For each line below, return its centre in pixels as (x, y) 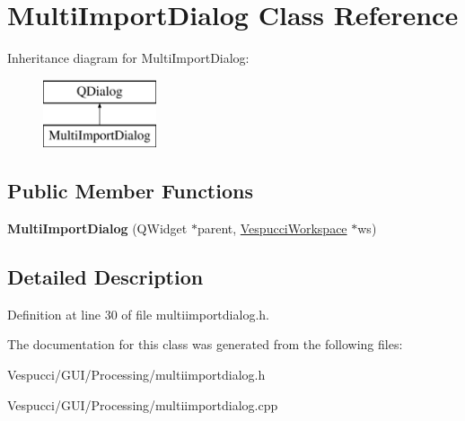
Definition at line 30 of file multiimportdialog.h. (138, 314)
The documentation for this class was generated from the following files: (205, 344)
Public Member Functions (130, 191)
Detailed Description (105, 277)
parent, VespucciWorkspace (272, 228)
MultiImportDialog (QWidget (97, 228)
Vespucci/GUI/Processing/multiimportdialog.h (136, 375)
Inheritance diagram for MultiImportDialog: (128, 58)
